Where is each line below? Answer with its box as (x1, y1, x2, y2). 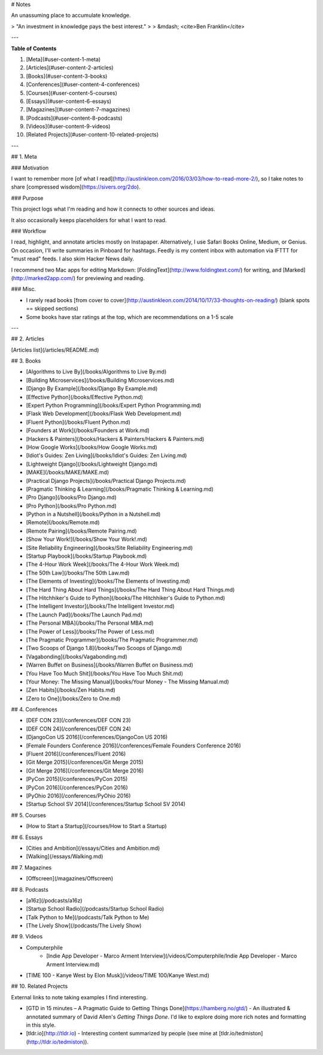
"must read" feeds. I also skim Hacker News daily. (11, 255, 135, 263)
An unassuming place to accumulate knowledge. (11, 12, 131, 19)
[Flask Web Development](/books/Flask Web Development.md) (26, 410, 182, 417)
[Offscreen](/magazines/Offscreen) (26, 875, 114, 882)
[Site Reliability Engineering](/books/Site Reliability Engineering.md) (26, 544, 193, 551)
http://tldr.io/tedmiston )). (28, 1038, 89, 1045)
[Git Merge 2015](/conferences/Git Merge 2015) (26, 759, 144, 766)
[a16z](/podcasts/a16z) (26, 896, 83, 904)
